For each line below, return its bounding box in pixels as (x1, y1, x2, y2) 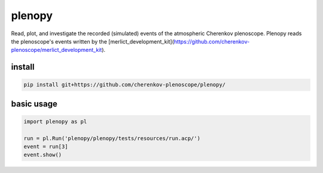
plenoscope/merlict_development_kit (11, 47, 102, 54)
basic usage (11, 98, 58, 109)
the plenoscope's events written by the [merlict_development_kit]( (11, 38, 175, 45)
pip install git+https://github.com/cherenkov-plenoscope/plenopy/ (23, 81, 226, 88)
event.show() (23, 152, 62, 158)
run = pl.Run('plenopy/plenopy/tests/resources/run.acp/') (23, 135, 200, 141)
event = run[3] (23, 143, 68, 150)
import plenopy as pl (23, 118, 87, 125)
